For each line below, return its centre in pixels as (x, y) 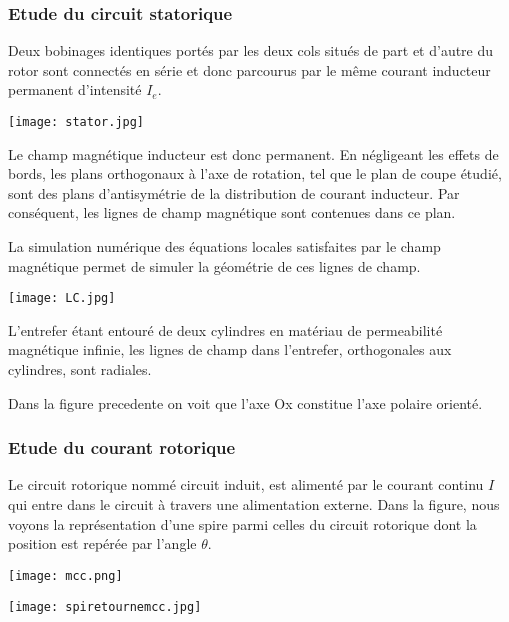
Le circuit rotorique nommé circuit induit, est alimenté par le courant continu (246, 484)
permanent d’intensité (75, 89)
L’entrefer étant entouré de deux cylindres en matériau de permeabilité (225, 329)
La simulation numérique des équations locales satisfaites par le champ (224, 246)
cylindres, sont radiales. (80, 369)
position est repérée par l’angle (102, 543)
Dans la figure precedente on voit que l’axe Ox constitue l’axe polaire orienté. (245, 402)
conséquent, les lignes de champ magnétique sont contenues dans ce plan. (232, 212)
